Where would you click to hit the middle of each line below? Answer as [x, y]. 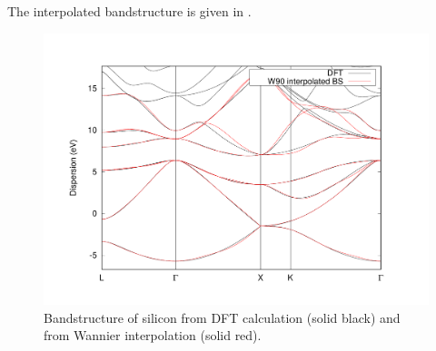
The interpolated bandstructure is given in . [129, 11]
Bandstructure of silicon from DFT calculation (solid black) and [222, 317]
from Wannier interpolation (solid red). [153, 335]
